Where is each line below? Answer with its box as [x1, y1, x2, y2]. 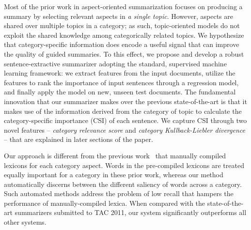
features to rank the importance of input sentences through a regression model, [4, 77, 239, 87]
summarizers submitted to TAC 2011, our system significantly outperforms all [15, 207, 247, 217]
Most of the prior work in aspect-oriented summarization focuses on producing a [4, 1, 243, 11]
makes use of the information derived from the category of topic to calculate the [4, 106, 242, 116]
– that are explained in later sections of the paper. [4, 134, 153, 144]
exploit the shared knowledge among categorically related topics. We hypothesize [4, 30, 244, 40]
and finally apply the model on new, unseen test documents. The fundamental [4, 87, 236, 97]
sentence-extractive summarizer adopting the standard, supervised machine [4, 58, 227, 68]
